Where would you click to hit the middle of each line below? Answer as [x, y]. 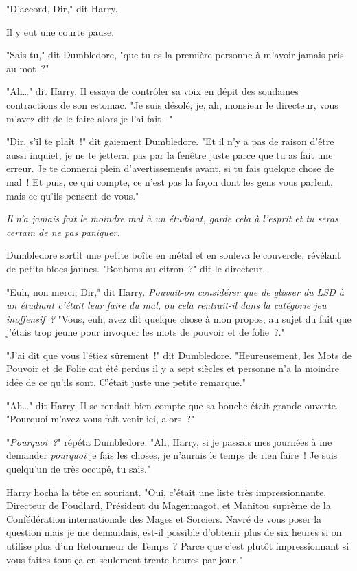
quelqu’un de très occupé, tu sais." [79, 469]
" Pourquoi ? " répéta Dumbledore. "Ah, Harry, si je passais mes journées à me [169, 441]
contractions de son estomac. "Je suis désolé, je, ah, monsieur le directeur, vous [172, 104]
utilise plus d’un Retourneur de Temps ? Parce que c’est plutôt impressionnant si [178, 546]
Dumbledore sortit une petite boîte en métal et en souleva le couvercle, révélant [174, 255]
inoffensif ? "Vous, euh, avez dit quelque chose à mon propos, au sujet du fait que [179, 318]
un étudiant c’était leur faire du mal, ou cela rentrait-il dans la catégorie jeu [166, 305]
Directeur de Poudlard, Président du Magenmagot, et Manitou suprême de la [169, 505]
